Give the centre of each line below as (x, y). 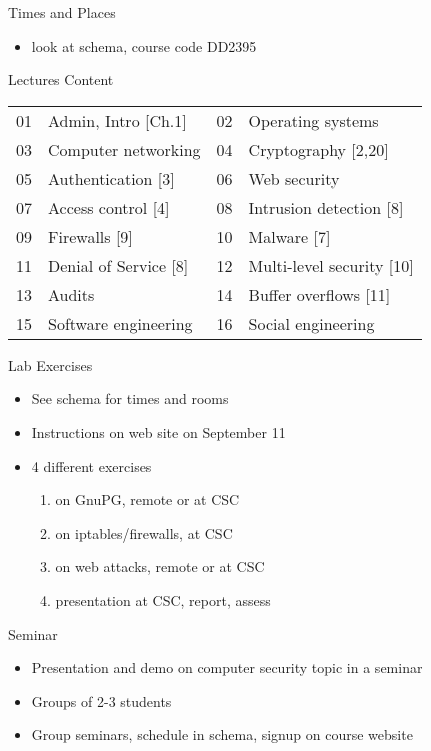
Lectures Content (61, 79)
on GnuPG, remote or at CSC (147, 499)
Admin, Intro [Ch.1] (117, 120)
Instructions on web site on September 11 (158, 431)
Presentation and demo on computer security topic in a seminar (227, 667)
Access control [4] (109, 207)
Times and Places (62, 12)
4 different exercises (91, 465)
